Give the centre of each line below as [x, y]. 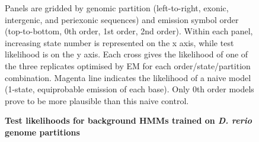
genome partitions [42, 132]
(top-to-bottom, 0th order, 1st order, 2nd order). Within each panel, [129, 31]
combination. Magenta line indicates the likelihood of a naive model [128, 77]
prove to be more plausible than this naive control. [97, 100]
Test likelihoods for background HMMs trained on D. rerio [129, 120]
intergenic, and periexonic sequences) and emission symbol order [122, 19]
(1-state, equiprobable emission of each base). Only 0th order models [129, 89]
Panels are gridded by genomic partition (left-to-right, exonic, [117, 8]
